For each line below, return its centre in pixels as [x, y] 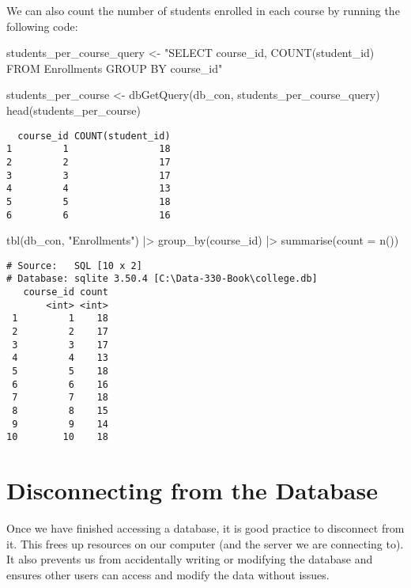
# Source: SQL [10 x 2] [74, 266]
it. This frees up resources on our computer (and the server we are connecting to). [205, 543]
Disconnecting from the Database [192, 490]
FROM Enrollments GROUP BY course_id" [115, 68]
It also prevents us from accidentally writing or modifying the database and [190, 559]
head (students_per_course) [74, 110]
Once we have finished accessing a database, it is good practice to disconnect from [205, 528]
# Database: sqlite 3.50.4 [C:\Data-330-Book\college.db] [162, 279]
